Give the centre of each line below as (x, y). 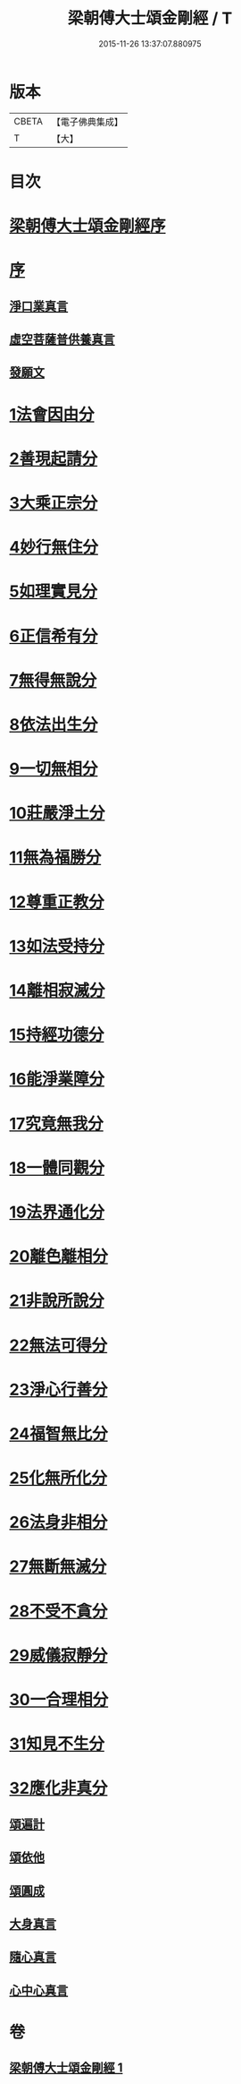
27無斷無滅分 (58, 1567)
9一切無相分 (54, 769)
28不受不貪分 (58, 1611)
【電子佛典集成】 (87, 122)
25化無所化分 (58, 1478)
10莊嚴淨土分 (57, 814)
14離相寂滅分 (57, 991)
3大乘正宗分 (54, 503)
